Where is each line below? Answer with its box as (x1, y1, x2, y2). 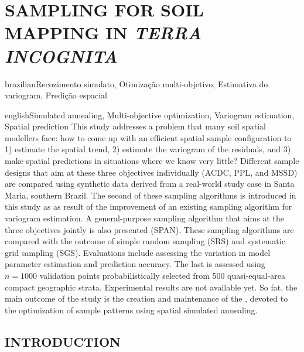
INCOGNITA (5, 43, 118, 68)
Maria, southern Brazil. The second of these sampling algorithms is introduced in (5, 189, 296, 201)
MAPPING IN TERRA (5, 20, 202, 45)
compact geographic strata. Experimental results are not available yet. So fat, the (5, 281, 298, 293)
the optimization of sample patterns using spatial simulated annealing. (5, 303, 258, 316)
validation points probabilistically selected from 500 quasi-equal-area (39, 269, 286, 281)
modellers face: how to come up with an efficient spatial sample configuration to (5, 131, 292, 143)
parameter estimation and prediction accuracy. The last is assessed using (5, 258, 265, 270)
